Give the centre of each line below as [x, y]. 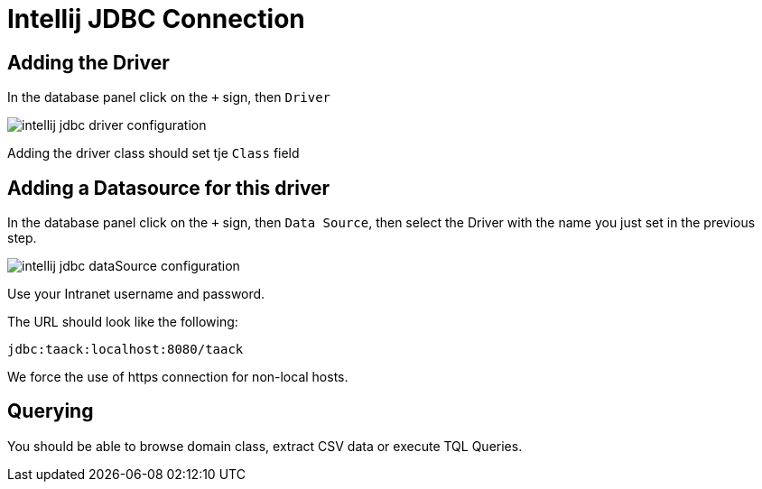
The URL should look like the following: [123, 322]
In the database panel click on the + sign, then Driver [169, 97]
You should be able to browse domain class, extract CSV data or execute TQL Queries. [265, 446]
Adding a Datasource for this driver [169, 188]
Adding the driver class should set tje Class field [153, 153]
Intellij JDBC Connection [156, 19]
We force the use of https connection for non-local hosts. [178, 377]
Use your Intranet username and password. [136, 294]
